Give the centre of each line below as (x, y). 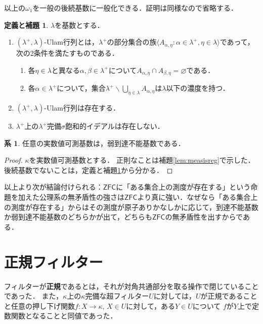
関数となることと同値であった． (64, 316)
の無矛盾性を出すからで (204, 217)
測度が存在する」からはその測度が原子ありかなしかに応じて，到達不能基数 (135, 207)
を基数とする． (79, 25)
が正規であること (229, 296)
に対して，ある (150, 305)
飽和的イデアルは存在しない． (115, 126)
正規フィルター (54, 261)
